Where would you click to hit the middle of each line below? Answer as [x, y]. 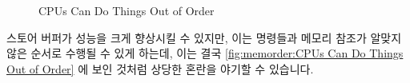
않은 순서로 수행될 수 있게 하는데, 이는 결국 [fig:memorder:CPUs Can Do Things [205, 53]
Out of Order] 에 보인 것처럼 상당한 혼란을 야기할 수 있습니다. [160, 68]
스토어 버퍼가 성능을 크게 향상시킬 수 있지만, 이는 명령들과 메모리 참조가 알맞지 [204, 37]
